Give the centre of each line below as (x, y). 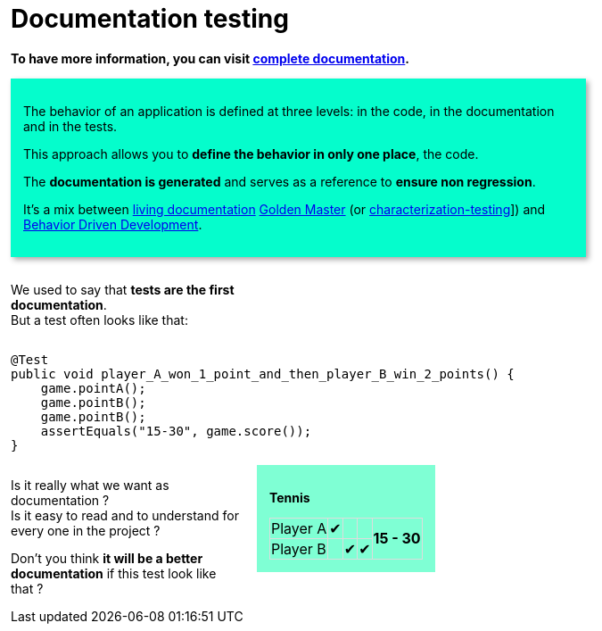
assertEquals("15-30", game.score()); (176, 431)
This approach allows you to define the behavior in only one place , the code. (251, 154)
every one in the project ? (86, 530)
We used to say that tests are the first (123, 289)
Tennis (289, 497)
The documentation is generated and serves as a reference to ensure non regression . (280, 181)
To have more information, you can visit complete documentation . (210, 58)
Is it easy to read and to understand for (125, 515)
